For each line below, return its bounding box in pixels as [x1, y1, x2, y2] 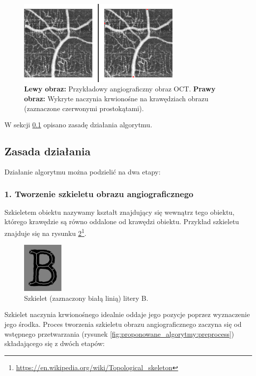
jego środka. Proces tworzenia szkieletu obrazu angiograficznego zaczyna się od [4, 319, 242, 329]
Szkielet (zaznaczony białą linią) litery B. [24, 292, 148, 303]
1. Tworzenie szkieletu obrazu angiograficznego [4, 187, 194, 200]
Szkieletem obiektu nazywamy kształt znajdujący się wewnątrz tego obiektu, [4, 206, 235, 217]
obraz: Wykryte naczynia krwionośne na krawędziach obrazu [24, 93, 209, 104]
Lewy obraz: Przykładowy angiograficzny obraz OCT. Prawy [24, 84, 216, 94]
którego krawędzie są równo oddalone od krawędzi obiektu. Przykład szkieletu [4, 216, 239, 227]
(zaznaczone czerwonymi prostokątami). [24, 103, 144, 113]
